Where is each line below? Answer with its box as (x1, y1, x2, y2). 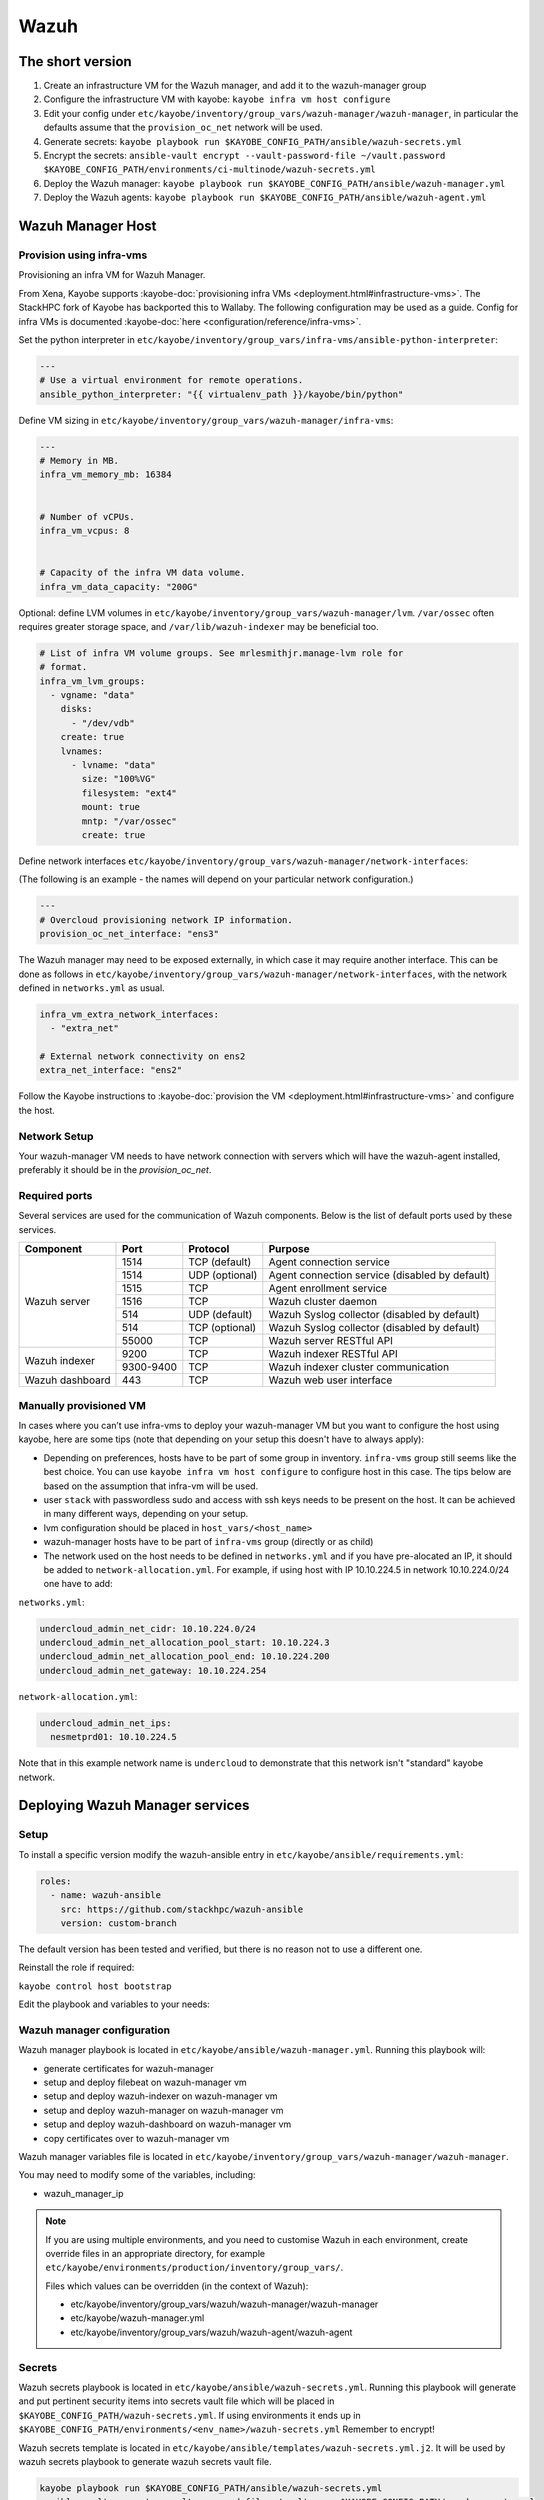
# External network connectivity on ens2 (39, 1051, 246, 1062)
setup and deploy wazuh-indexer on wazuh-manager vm (43, 2090, 279, 2102)
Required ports (18, 1189, 93, 1203)
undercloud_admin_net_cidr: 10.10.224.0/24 (39, 1623, 257, 1634)
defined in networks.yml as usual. (18, 981, 165, 994)
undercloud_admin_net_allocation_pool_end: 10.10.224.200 (39, 1651, 330, 1662)
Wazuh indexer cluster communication (268, 1360, 450, 1374)
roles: (39, 1875, 72, 1887)
